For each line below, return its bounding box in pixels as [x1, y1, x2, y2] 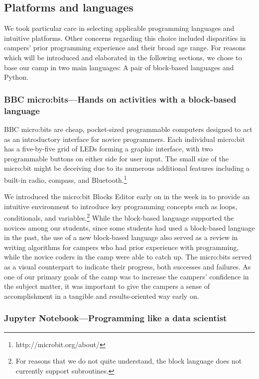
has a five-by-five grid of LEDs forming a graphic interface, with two [4, 143, 213, 154]
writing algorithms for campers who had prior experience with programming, [4, 242, 239, 252]
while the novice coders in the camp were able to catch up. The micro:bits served [4, 252, 252, 262]
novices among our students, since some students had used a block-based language [4, 222, 255, 233]
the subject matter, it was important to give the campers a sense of [4, 281, 210, 291]
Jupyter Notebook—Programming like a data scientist [4, 312, 227, 324]
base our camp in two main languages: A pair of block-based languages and [4, 62, 234, 72]
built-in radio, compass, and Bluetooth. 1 [4, 173, 127, 185]
